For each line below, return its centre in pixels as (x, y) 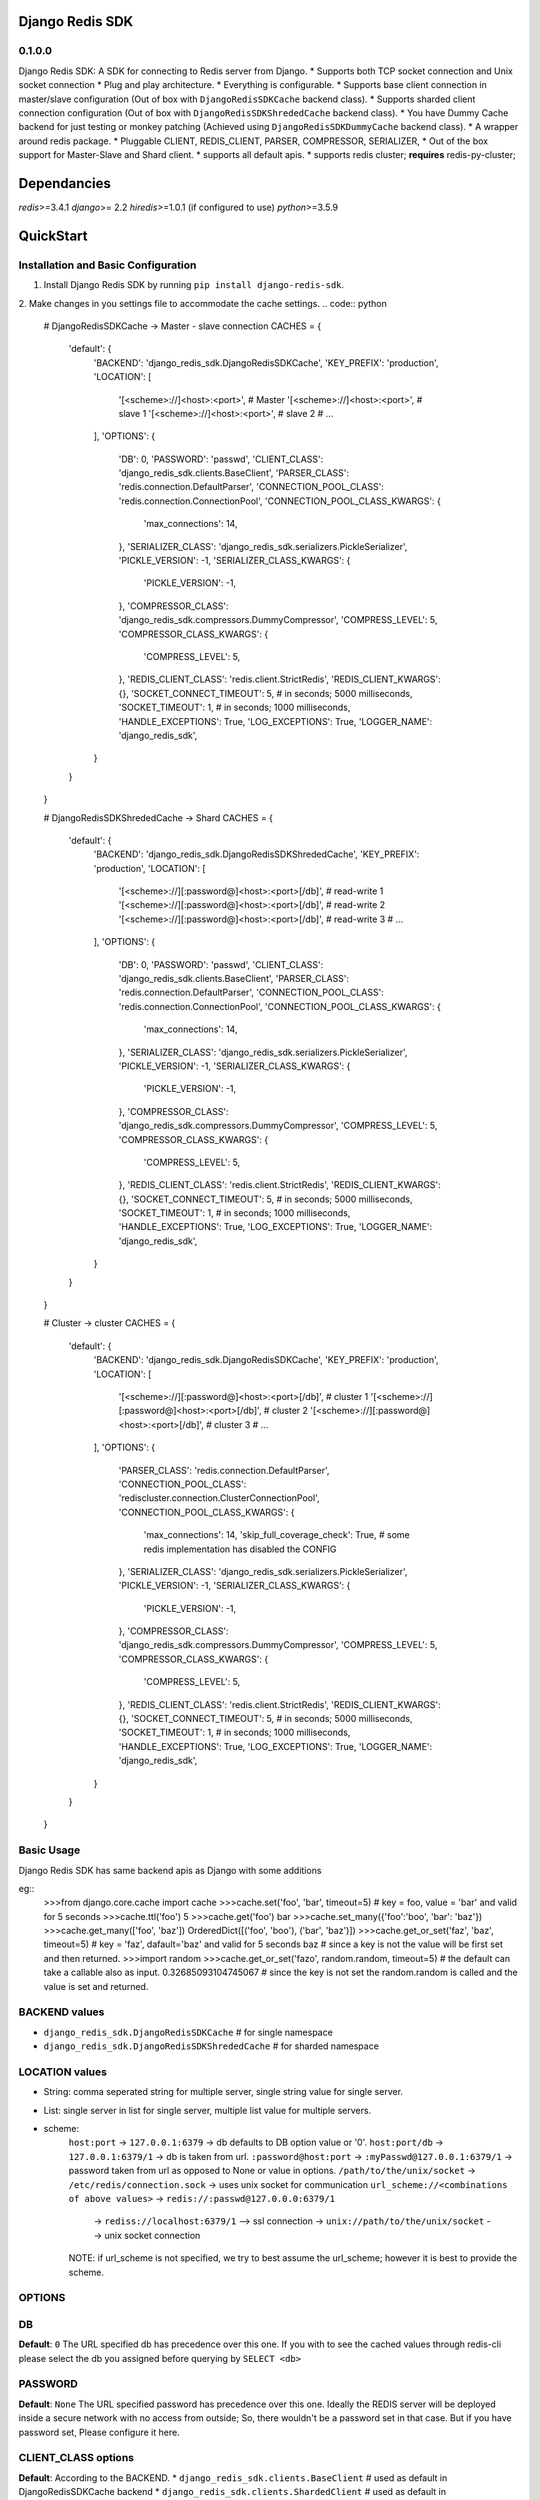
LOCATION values (62, 2072)
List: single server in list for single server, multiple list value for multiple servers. (207, 2110)
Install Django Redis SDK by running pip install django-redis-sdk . (194, 285)
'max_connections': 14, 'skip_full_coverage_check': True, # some (276, 1535)
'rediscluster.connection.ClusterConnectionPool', (219, 1498)
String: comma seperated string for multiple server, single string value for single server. (223, 2092)
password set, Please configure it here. (99, 2432)
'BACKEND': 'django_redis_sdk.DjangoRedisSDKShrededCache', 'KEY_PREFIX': (256, 854)
